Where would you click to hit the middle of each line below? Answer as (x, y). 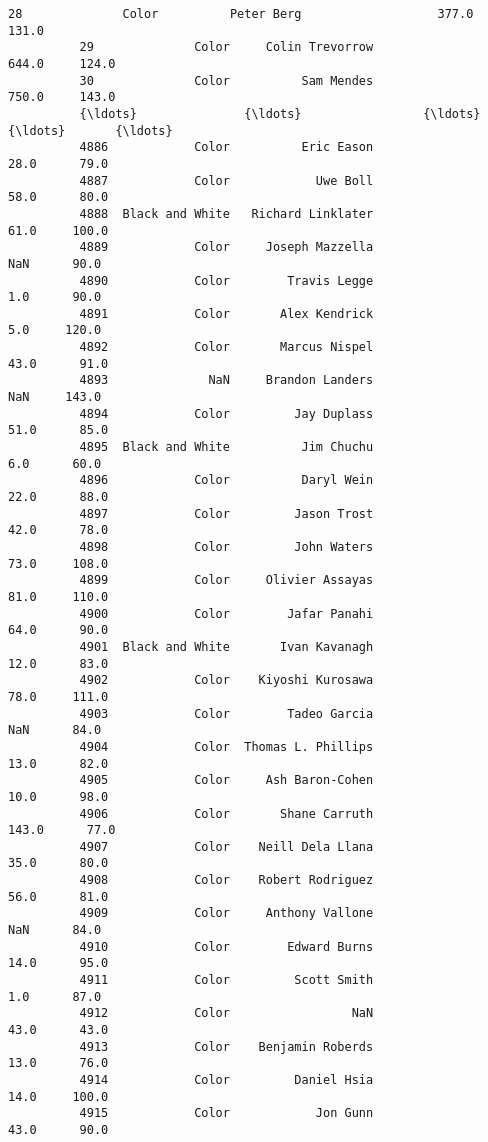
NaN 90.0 (55, 263)
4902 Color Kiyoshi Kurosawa (226, 680)
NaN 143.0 (55, 397)
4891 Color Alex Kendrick (226, 313)
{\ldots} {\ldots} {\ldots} (280, 113)
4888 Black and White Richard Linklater (226, 213)
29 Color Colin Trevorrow (226, 47)
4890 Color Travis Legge (226, 280)
